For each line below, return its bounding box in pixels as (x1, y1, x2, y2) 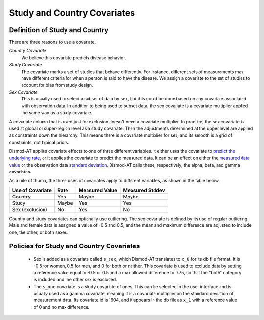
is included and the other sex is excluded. (33, 277, 117, 283)
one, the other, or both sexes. (9, 229, 68, 235)
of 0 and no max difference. (33, 304, 90, 310)
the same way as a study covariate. (21, 109, 93, 115)
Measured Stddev (123, 187, 166, 194)
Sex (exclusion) (12, 206, 47, 213)
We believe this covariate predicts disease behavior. (21, 54, 127, 61)
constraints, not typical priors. (9, 139, 69, 145)
